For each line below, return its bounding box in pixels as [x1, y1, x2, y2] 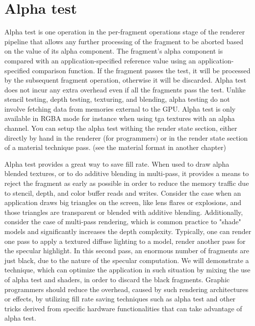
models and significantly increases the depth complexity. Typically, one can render [4, 226, 252, 236]
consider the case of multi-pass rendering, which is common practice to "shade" [4, 216, 241, 227]
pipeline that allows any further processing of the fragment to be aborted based [4, 36, 244, 46]
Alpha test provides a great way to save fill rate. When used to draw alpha [4, 158, 229, 169]
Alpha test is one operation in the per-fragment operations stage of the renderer [4, 27, 245, 37]
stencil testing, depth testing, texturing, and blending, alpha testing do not [4, 94, 230, 104]
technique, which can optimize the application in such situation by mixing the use [4, 265, 251, 275]
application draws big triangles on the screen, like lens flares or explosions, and [4, 197, 241, 207]
